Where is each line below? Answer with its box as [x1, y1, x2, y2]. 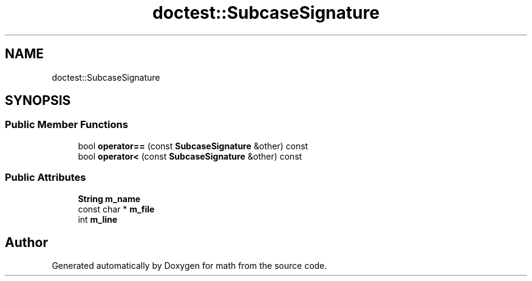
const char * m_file [78, 203, 155, 214]
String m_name [78, 193, 140, 204]
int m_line [78, 214, 118, 225]
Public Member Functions [5, 118, 128, 131]
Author [5, 234, 48, 250]
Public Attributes [5, 171, 86, 184]
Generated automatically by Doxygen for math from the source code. [52, 260, 327, 271]
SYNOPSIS [5, 93, 71, 109]
